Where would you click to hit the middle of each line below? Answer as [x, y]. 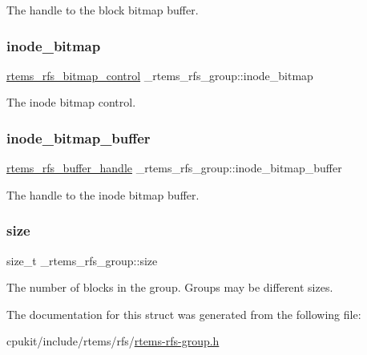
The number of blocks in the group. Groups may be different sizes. [170, 287]
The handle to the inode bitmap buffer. [103, 194]
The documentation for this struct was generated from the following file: [184, 314]
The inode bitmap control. [71, 102]
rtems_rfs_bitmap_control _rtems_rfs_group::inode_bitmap [160, 75]
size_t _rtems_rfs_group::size [82, 260]
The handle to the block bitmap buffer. [103, 10]
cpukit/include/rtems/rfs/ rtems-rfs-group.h [113, 341]
